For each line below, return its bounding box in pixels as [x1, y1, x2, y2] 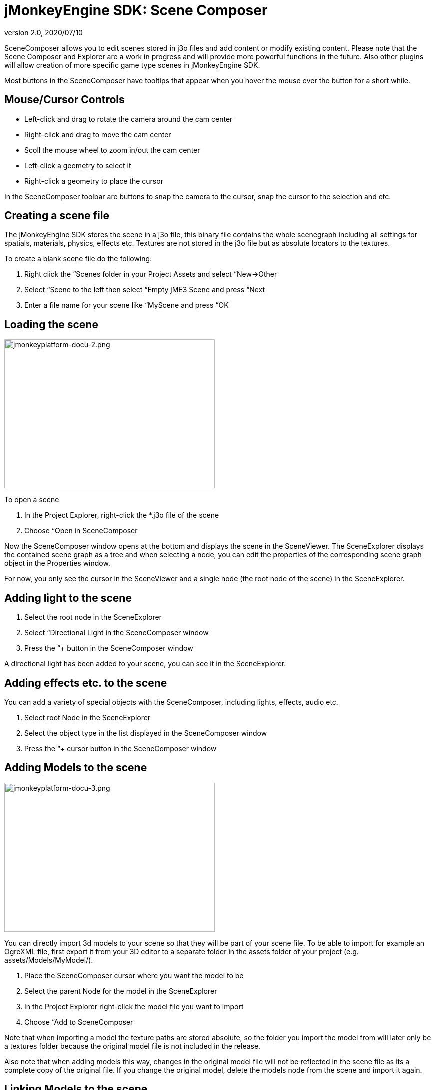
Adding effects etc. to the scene [4, 676, 167, 689]
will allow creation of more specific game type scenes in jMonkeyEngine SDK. [4, 60, 260, 69]
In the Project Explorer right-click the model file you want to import [24, 1002, 244, 1011]
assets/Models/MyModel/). [4, 955, 93, 964]
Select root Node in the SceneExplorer [24, 713, 151, 722]
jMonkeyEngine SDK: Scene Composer [4, 2, 268, 19]
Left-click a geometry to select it [24, 161, 131, 170]
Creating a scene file [4, 209, 109, 222]
